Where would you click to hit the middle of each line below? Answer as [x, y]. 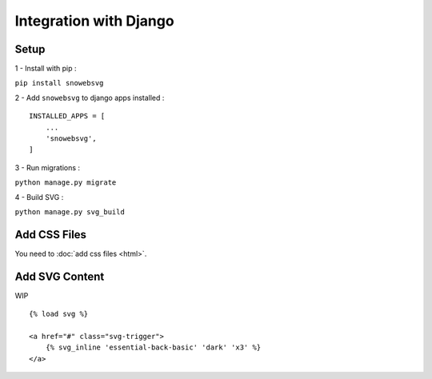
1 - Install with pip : [46, 69]
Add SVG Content [60, 276]
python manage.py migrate [66, 183]
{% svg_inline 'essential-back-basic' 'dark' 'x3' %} [153, 347]
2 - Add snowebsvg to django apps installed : [90, 98]
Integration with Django [95, 21]
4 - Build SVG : [39, 197]
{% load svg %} [59, 314]
